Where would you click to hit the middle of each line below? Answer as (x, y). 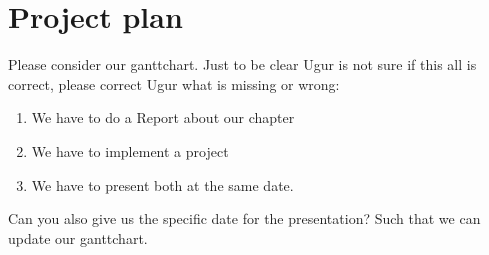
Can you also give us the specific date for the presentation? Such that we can (244, 218)
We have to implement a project (130, 150)
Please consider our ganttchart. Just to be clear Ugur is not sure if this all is (242, 64)
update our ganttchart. (78, 237)
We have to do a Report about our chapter (163, 117)
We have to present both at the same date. (162, 184)
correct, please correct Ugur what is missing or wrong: (174, 83)
